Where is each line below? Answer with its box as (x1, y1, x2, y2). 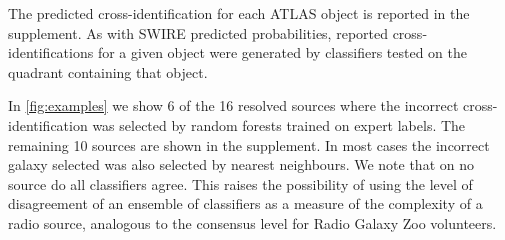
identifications (8, 42, 94, 63)
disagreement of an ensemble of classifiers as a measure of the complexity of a (8, 193, 483, 214)
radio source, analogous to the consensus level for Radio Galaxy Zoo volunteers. (8, 212, 497, 233)
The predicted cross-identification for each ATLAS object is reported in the (8, 3, 470, 23)
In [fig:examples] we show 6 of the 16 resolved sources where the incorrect (8, 95, 459, 116)
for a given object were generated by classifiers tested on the (97, 42, 468, 63)
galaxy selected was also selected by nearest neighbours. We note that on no (8, 154, 474, 175)
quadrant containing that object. (8, 61, 208, 82)
